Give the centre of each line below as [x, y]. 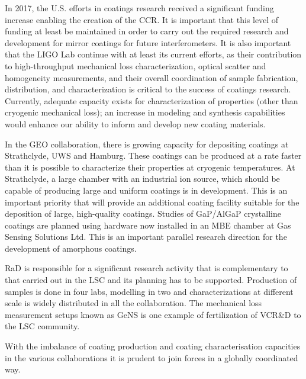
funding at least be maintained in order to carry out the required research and [147, 31]
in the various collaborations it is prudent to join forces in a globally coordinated [152, 357]
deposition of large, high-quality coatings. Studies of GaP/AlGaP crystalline [143, 213]
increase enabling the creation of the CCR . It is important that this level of [142, 19]
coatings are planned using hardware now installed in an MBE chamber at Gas [148, 225]
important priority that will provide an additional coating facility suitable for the [152, 202]
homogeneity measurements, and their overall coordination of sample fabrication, [152, 77]
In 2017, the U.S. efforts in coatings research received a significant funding [139, 8]
